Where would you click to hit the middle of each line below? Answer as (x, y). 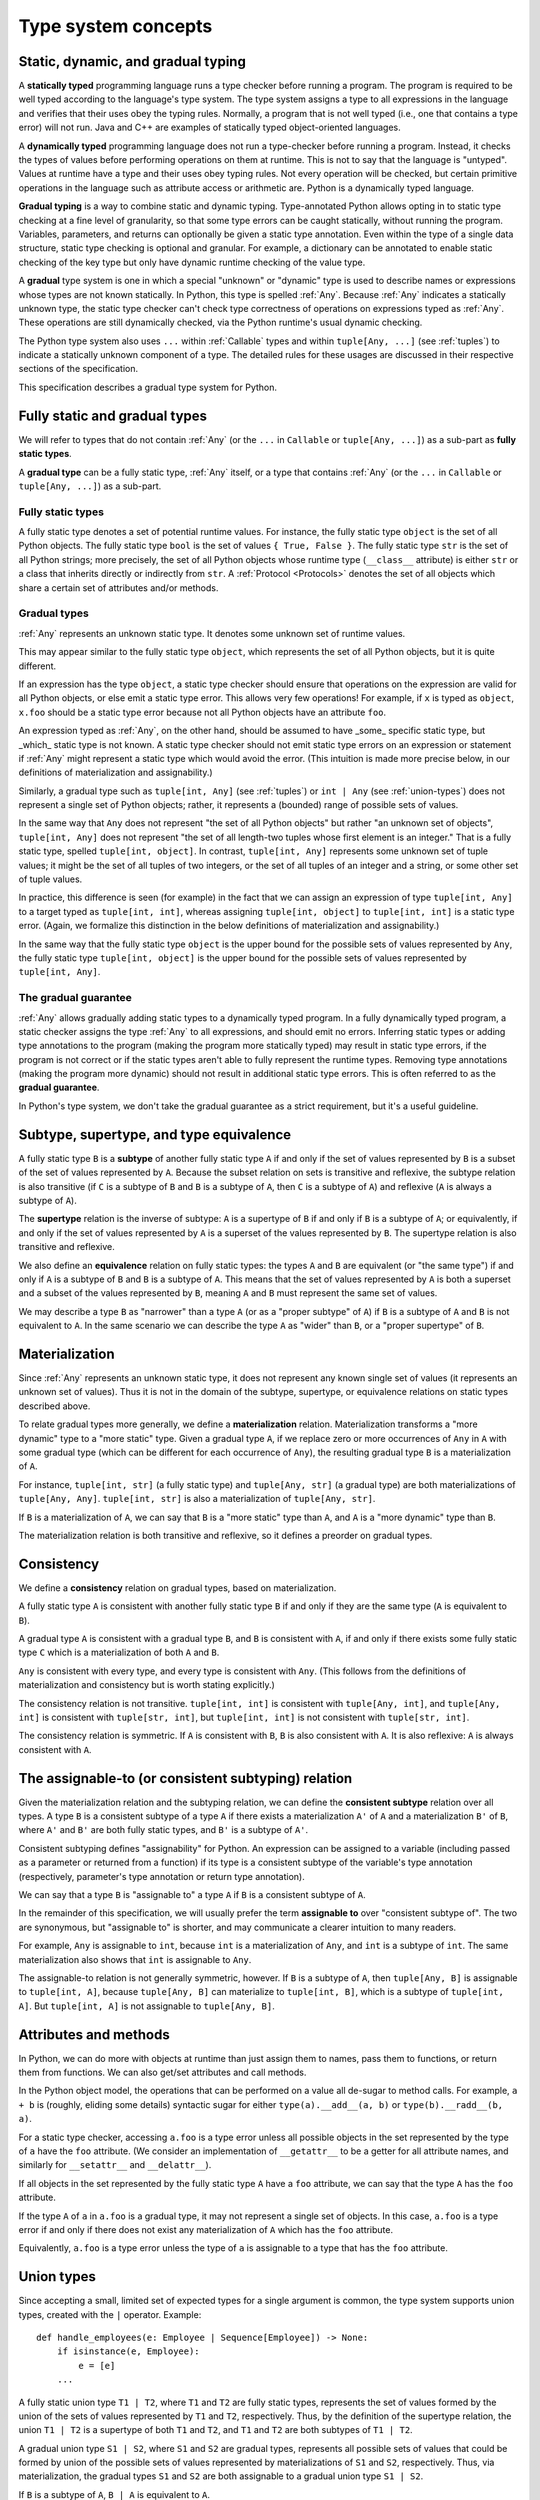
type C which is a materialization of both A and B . (119, 1652)
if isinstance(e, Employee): (128, 2351)
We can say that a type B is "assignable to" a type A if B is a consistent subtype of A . (192, 1894)
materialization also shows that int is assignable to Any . (135, 1959)
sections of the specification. (78, 369)
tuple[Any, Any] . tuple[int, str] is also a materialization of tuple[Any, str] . (197, 1499)
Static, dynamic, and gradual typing (132, 61)
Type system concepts (115, 26)
